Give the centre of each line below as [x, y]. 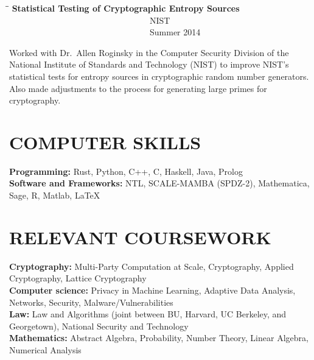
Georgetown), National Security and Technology [99, 326]
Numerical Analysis [45, 349]
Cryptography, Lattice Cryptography [78, 278]
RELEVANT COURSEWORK [140, 237]
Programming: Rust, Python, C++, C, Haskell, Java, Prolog [126, 171]
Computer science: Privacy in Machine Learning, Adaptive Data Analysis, [152, 290]
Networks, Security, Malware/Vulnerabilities [91, 302]
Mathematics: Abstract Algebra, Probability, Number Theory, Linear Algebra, [159, 338]
